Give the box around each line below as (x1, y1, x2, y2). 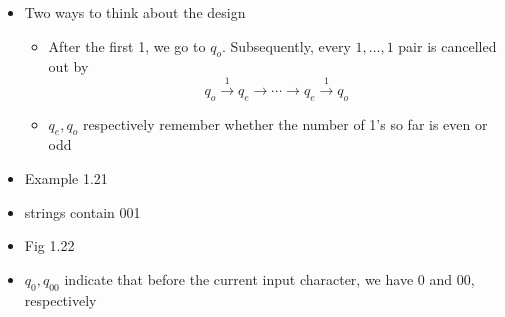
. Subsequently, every (221, 35, 351, 56)
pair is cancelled (398, 35, 497, 56)
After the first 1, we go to (48, 35, 206, 56)
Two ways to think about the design (24, 2, 246, 22)
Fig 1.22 (24, 235, 75, 256)
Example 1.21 (24, 167, 108, 188)
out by (48, 56, 89, 77)
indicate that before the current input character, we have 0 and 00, (64, 268, 475, 289)
